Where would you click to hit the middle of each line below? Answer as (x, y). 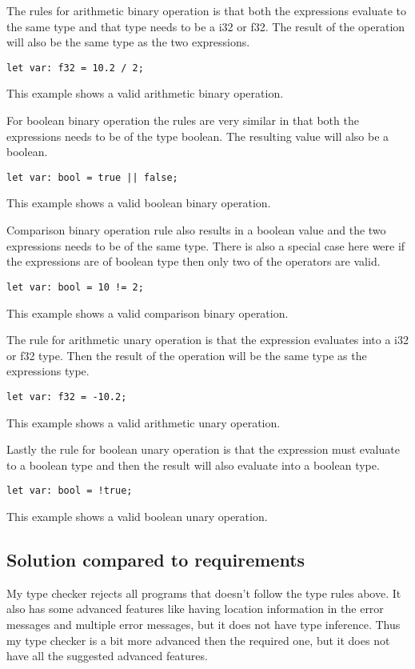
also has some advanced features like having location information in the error (195, 609)
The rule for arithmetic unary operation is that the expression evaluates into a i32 (207, 340)
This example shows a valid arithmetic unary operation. (144, 422)
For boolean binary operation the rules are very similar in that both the (183, 120)
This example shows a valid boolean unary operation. (137, 516)
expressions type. (48, 371)
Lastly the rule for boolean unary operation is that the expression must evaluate (203, 449)
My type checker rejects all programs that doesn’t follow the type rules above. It (204, 593)
